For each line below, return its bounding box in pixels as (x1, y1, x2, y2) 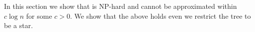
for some (26, 10, 52, 21)
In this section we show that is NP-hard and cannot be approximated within (4, 1, 237, 11)
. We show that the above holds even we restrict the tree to (70, 10, 251, 21)
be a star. (4, 20, 33, 31)
